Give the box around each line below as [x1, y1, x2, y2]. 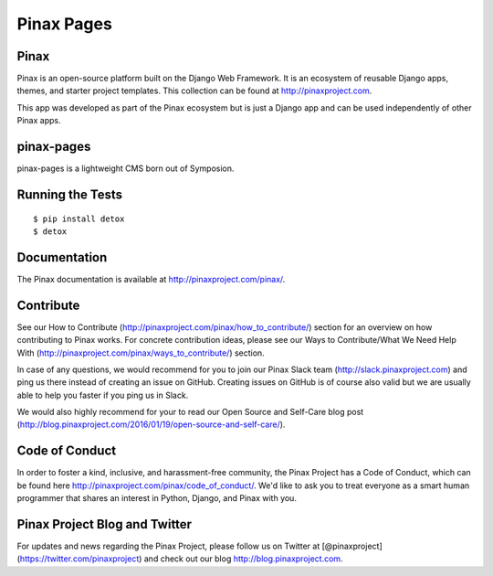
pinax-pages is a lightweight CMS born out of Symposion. [16, 163, 235, 174]
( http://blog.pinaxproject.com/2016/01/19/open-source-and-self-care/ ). [16, 419, 286, 430]
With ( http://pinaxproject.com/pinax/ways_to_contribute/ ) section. [16, 347, 265, 358]
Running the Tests [16, 187, 123, 202]
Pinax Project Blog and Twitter [16, 517, 192, 532]
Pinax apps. [16, 115, 61, 126]
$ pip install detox [33, 213, 125, 224]
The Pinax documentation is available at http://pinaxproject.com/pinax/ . [16, 273, 286, 284]
